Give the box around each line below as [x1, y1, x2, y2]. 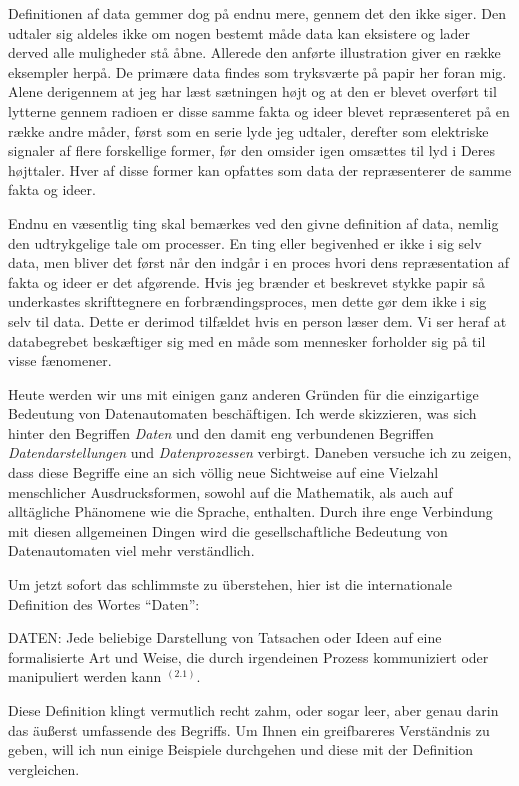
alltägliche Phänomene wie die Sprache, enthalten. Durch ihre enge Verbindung [8, 501, 493, 522]
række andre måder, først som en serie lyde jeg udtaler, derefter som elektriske [8, 120, 489, 141]
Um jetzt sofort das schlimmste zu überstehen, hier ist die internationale [8, 574, 452, 595]
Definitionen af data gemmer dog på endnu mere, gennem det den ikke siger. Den [8, 3, 506, 23]
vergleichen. [8, 758, 80, 779]
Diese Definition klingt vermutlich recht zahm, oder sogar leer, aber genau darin [8, 700, 499, 720]
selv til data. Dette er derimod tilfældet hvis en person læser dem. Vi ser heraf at [8, 310, 507, 331]
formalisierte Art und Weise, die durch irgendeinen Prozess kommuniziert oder [8, 646, 489, 667]
